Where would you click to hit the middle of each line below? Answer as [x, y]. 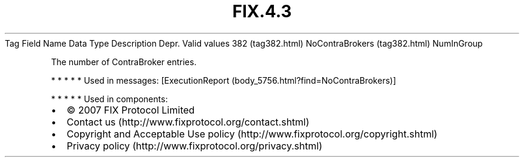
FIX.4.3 [262, 11]
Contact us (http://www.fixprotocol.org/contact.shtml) [188, 122]
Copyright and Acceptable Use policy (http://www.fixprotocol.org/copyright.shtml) [252, 134]
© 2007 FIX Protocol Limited [131, 110]
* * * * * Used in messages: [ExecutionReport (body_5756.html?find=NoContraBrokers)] [224, 80]
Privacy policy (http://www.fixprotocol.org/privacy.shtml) [194, 146]
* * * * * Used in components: [109, 99]
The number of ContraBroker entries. [124, 62]
